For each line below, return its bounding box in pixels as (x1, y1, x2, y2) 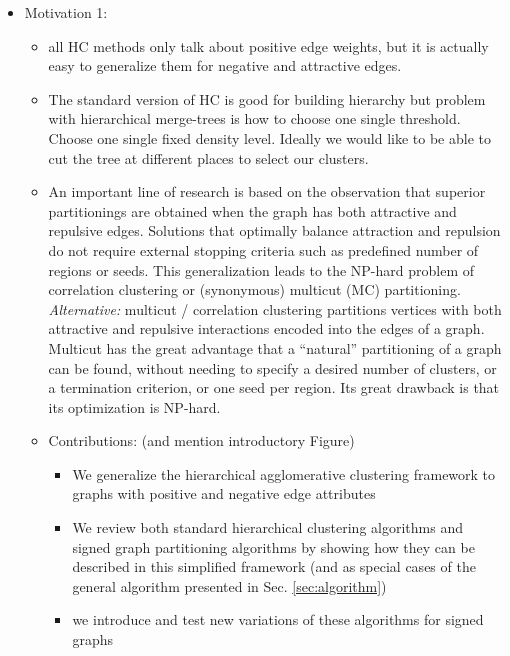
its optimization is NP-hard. (48, 396, 221, 417)
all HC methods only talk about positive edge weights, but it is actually (48, 35, 489, 56)
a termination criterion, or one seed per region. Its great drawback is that (48, 377, 500, 398)
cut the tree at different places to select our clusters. (48, 147, 369, 168)
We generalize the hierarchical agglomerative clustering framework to (72, 463, 496, 484)
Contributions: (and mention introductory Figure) (48, 430, 355, 451)
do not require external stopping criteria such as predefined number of (48, 239, 479, 260)
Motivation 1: (24, 2, 108, 22)
